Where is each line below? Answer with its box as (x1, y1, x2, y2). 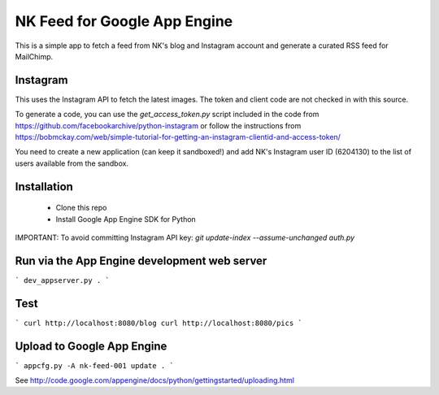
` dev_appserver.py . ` (15, 276, 110, 284)
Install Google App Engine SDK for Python (55, 214, 197, 224)
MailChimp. (15, 51, 54, 61)
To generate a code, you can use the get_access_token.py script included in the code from (15, 110, 319, 119)
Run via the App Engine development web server (15, 254, 267, 267)
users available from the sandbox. (15, 158, 129, 168)
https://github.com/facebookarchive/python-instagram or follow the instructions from (15, 120, 302, 130)
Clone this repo (55, 203, 107, 213)
